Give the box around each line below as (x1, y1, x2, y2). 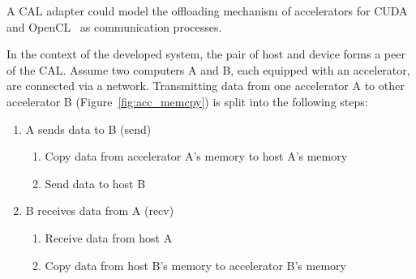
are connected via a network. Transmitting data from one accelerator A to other (6, 77, 405, 94)
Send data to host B (45, 174, 146, 191)
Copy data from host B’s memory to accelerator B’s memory (45, 256, 346, 273)
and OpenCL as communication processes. (6, 18, 222, 35)
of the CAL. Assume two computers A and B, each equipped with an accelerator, (6, 61, 410, 78)
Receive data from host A (45, 229, 173, 246)
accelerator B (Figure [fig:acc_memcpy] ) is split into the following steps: (6, 92, 368, 109)
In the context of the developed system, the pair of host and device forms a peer (6, 45, 405, 62)
